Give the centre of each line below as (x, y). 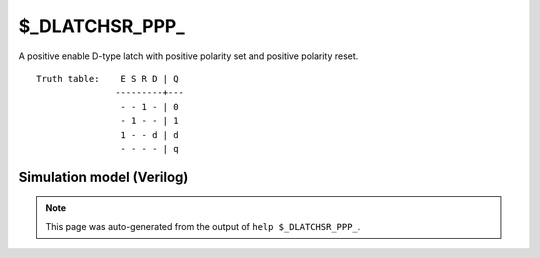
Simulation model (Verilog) (103, 176)
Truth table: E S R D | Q (107, 78)
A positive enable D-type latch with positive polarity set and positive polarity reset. (188, 56)
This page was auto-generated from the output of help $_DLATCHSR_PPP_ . (203, 226)
